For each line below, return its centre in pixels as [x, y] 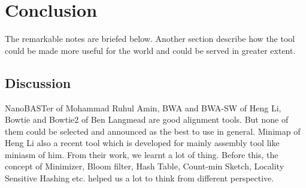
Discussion [38, 82]
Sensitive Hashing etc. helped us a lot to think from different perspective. [140, 178]
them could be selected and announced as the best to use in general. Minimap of [153, 131]
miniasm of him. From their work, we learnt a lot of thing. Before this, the [142, 154]
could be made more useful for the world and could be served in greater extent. [150, 50]
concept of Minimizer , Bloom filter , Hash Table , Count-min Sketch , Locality [145, 166]
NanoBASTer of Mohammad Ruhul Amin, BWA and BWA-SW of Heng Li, [143, 107]
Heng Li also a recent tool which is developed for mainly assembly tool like [142, 143]
